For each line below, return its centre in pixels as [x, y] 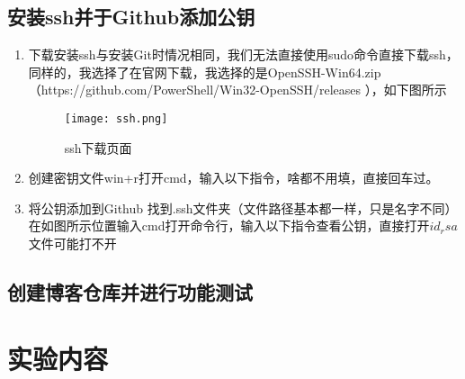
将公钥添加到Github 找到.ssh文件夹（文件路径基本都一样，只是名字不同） [243, 208]
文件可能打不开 [72, 244]
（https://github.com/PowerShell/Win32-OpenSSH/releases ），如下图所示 [237, 90]
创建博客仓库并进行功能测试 [130, 292]
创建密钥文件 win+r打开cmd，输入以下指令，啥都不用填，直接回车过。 [233, 178]
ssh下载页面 [98, 147]
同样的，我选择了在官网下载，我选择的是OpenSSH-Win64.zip [205, 72]
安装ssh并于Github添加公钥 [131, 17]
